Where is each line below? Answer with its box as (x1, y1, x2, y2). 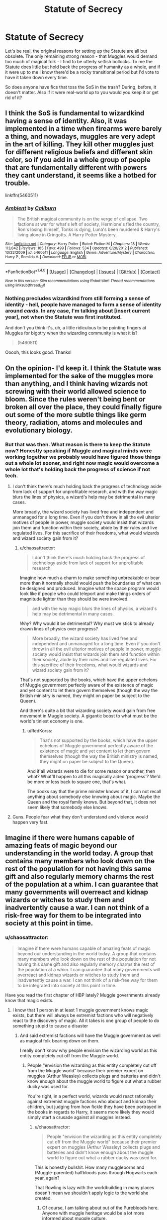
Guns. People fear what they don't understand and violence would (12, 814, 148, 820)
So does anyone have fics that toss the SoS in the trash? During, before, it (5, 84, 157, 90)
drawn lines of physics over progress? (19, 626, 98, 632)
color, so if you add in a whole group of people (5, 156, 151, 164)
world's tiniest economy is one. (19, 718, 84, 724)
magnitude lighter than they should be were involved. (19, 596, 129, 602)
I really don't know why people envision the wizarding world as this (19, 1047, 158, 1053)
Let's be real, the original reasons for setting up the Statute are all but (5, 48, 148, 54)
